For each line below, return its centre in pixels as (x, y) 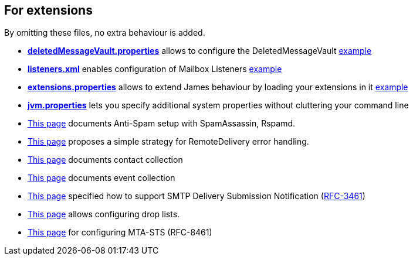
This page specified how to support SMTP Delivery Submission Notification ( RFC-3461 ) (197, 196)
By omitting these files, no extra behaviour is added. (105, 33)
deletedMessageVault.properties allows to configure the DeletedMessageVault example (200, 51)
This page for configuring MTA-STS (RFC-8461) (120, 232)
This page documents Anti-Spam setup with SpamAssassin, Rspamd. (162, 124)
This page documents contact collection (105, 160)
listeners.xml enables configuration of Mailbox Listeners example (155, 69)
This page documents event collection (101, 178)
